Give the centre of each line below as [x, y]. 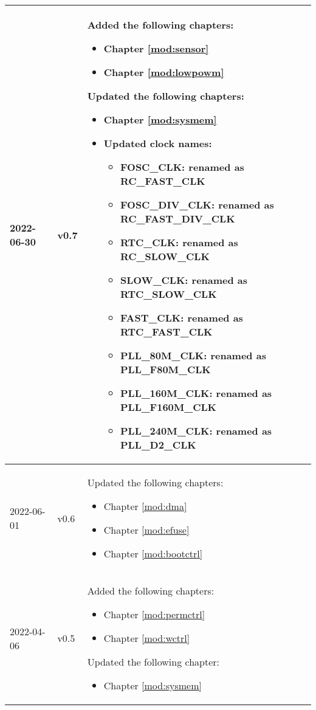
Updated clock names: [158, 143]
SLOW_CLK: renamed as [184, 280]
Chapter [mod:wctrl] [147, 638]
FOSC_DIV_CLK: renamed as [197, 205]
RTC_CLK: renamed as [179, 242]
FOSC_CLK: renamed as [182, 167]
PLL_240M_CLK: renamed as [196, 431]
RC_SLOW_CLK [165, 256]
